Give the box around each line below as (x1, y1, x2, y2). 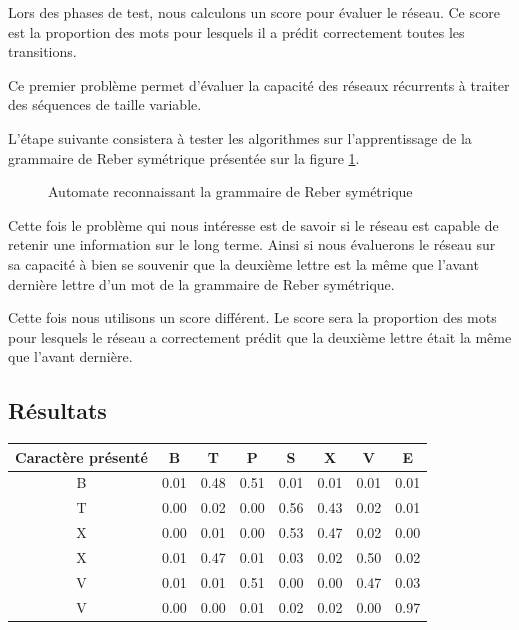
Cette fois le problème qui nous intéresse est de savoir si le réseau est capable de (8, 214, 499, 235)
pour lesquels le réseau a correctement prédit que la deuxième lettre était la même (8, 326, 512, 347)
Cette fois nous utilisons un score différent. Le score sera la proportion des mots (8, 307, 497, 328)
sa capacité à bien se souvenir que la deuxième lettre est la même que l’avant (8, 253, 479, 274)
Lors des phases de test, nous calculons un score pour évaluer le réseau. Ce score (8, 2, 500, 22)
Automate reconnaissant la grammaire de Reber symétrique (48, 181, 413, 202)
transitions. (8, 41, 77, 62)
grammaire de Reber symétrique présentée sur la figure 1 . (8, 147, 360, 168)
